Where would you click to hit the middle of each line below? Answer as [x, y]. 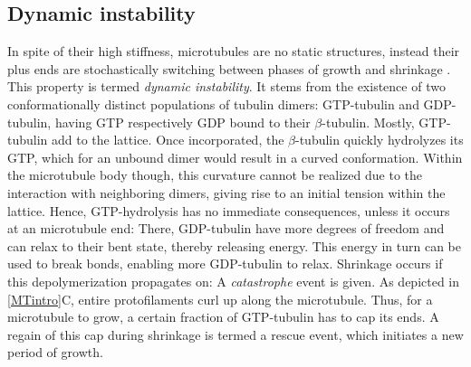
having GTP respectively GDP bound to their [183, 122]
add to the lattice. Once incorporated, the [168, 140]
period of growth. [55, 352]
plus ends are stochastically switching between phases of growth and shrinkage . [229, 68]
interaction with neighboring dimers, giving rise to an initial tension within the [226, 192]
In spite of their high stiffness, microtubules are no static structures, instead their [234, 51]
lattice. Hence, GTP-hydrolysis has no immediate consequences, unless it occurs [229, 210]
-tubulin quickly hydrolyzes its [380, 140]
